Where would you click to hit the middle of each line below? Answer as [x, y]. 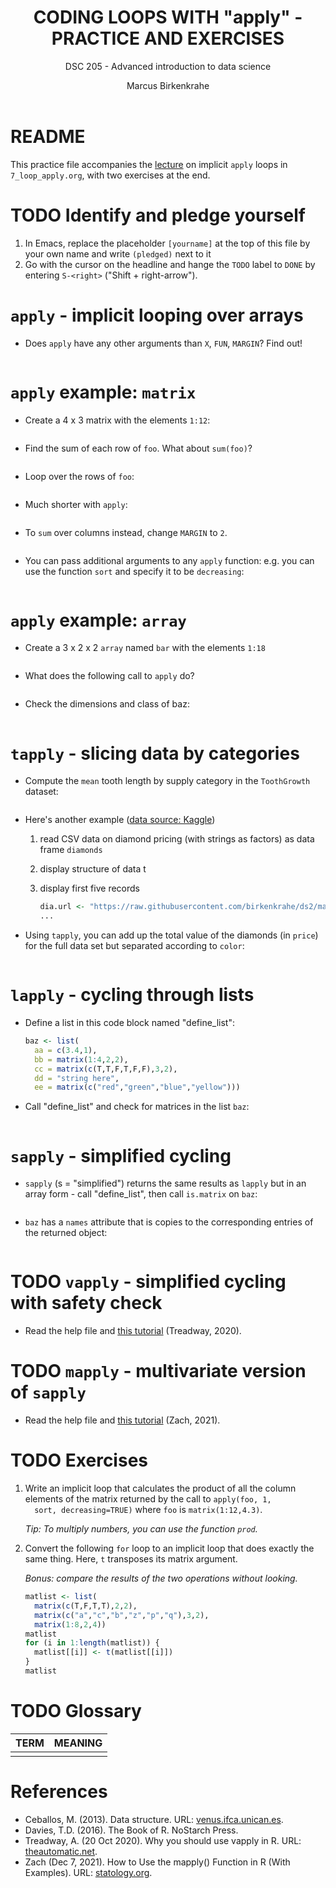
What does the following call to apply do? [109, 676]
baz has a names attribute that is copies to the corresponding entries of [169, 1222]
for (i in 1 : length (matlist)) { [92, 1643]
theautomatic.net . [61, 1851]
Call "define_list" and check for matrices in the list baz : [137, 1107]
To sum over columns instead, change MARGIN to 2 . [126, 532]
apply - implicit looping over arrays [157, 315]
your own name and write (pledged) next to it [118, 253]
